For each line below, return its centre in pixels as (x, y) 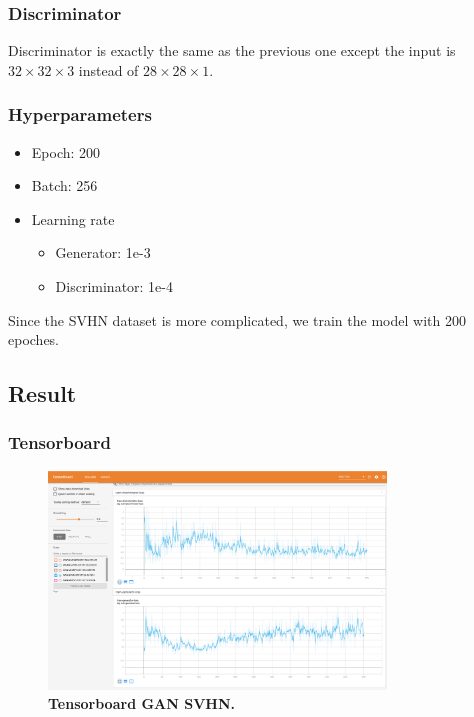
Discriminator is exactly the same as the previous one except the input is (232, 50)
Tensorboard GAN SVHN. (141, 703)
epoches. (34, 339)
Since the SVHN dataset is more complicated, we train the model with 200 (237, 319)
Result (42, 393)
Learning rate (73, 218)
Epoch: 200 (66, 151)
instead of (108, 69)
